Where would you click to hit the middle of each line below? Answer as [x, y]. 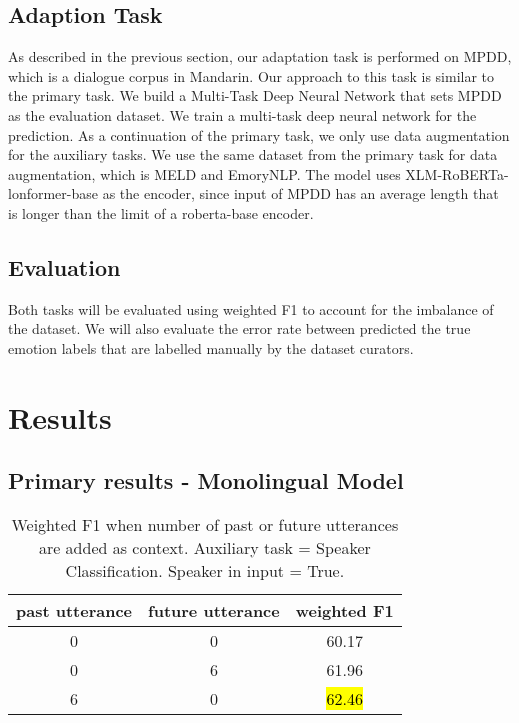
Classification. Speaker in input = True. [205, 571]
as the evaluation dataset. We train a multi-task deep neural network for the [242, 114]
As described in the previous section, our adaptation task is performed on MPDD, [260, 56]
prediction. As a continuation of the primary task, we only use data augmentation [259, 134]
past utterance [74, 611]
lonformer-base [53, 193]
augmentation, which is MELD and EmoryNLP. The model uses [204, 173]
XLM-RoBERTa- [457, 173]
